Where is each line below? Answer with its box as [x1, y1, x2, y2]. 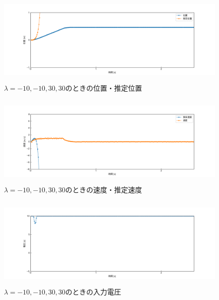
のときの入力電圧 [65, 286, 121, 297]
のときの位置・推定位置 [65, 82, 142, 93]
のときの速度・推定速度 [65, 184, 142, 195]
